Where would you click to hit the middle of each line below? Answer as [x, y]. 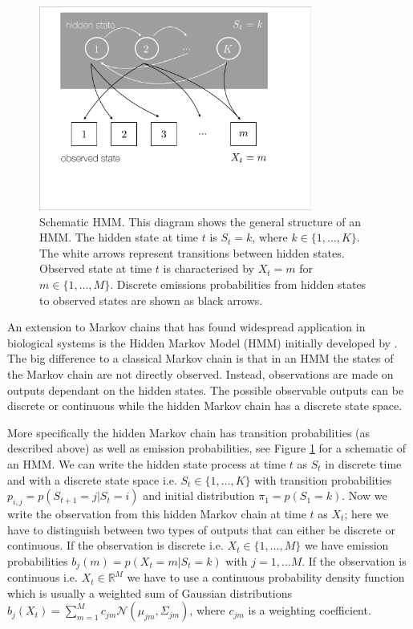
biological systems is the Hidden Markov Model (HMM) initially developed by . [202, 342]
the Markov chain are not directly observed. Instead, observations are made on [200, 373]
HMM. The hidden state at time [119, 237]
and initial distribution [199, 495]
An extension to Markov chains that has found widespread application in [186, 327]
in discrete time [363, 463]
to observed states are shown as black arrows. [151, 300]
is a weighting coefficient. [310, 610]
